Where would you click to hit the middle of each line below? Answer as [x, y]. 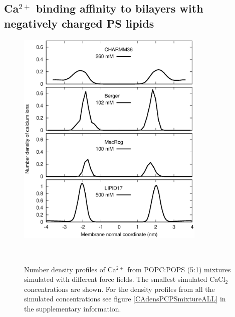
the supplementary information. [73, 308]
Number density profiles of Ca [70, 269]
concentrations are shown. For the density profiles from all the [120, 289]
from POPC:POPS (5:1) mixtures [179, 269]
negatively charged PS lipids [79, 23]
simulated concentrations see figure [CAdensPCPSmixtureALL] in [125, 299]
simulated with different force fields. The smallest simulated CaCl [125, 279]
